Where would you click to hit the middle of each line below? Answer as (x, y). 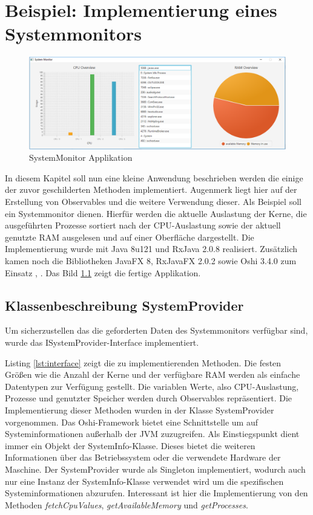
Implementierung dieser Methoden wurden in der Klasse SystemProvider (140, 410)
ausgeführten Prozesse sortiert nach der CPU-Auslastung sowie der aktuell (143, 225)
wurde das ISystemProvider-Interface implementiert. (102, 342)
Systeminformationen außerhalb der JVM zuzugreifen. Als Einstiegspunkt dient (152, 434)
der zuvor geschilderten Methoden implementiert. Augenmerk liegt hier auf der (151, 189)
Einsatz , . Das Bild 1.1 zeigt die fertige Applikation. (103, 272)
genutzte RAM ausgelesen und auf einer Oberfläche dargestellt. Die (130, 237)
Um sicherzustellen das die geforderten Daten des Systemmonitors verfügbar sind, (156, 330)
